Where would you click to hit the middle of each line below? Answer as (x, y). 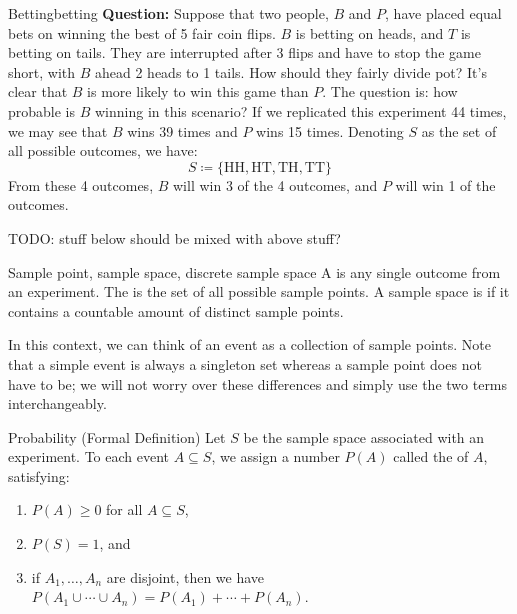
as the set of (459, 130)
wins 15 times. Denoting (330, 130)
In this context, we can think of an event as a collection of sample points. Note (249, 344)
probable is (42, 110)
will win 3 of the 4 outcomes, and (275, 184)
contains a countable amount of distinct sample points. (176, 310)
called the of (431, 456)
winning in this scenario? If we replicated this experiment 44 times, (300, 110)
